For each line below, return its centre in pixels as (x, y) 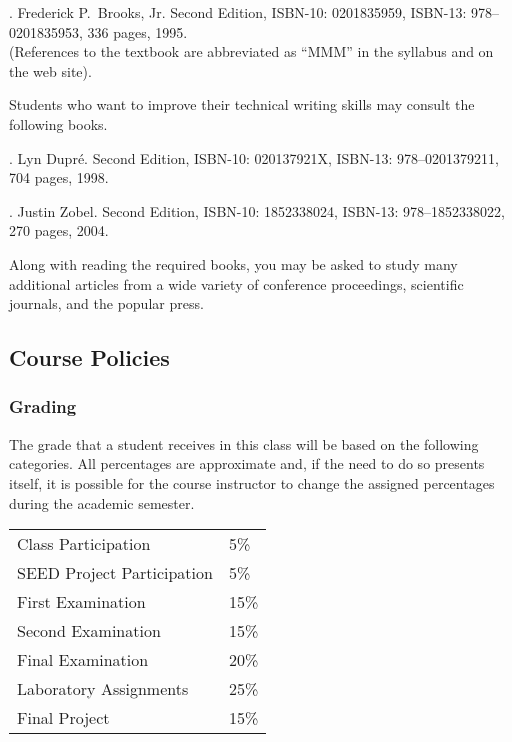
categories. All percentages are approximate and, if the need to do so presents (247, 463)
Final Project (63, 718)
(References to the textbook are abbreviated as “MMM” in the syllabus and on (251, 51)
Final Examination (83, 660)
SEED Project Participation (115, 573)
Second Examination (89, 631)
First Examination (81, 602)
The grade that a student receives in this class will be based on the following (244, 443)
